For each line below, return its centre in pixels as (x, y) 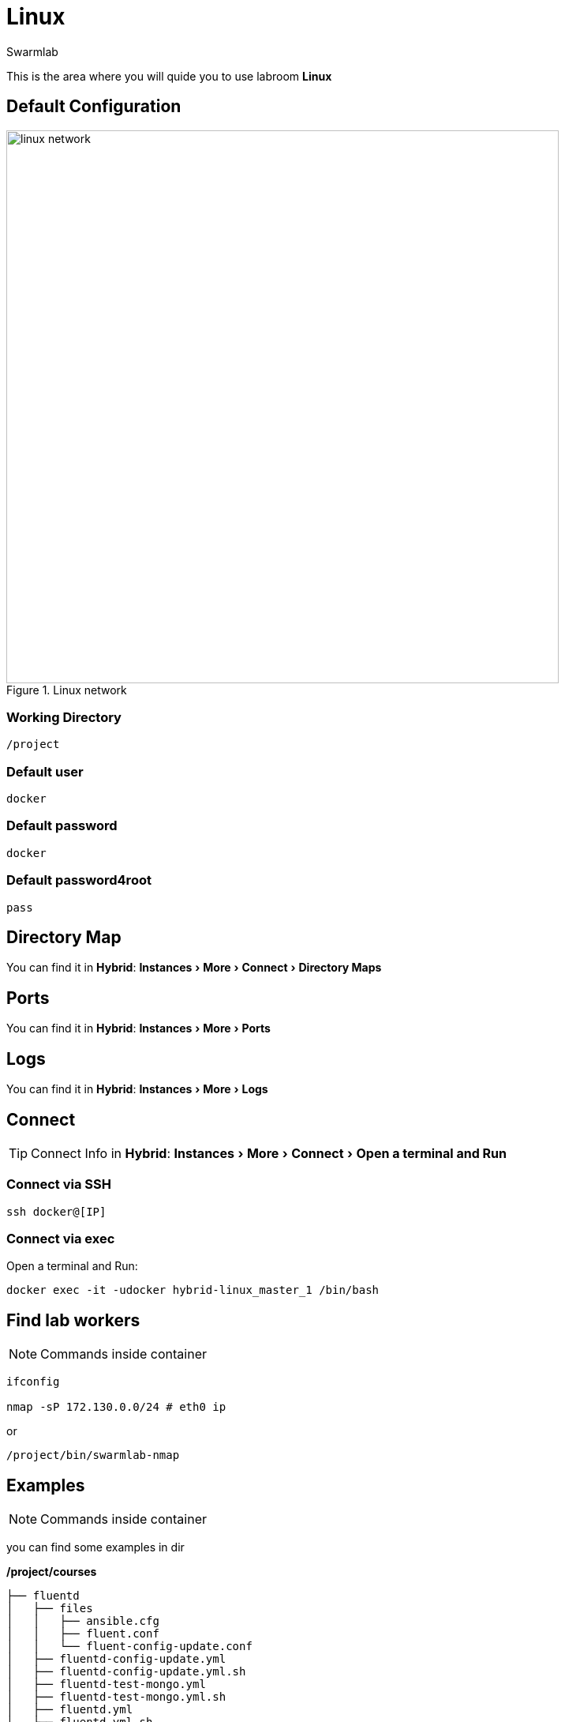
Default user (45, 771)
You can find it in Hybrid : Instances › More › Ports (138, 1028)
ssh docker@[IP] (56, 1211)
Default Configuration (94, 107)
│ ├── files (50, 1609)
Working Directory (64, 717)
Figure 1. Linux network (67, 690)
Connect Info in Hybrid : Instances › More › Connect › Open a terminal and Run (269, 1153)
